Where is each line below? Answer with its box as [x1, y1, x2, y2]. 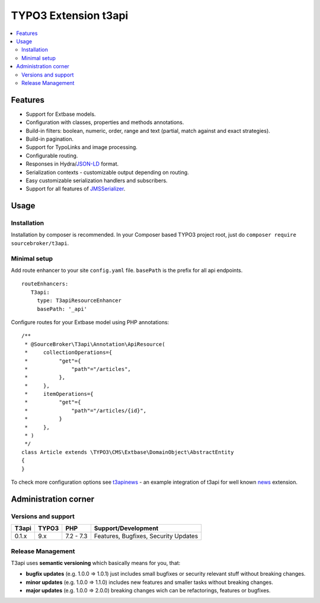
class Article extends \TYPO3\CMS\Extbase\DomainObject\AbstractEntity [21, 449, 234, 455]
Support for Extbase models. [25, 110, 96, 118]
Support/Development [94, 524, 159, 532]
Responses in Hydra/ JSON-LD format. [25, 160, 119, 167]
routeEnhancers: [21, 281, 69, 287]
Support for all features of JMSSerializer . [25, 185, 126, 192]
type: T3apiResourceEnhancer [37, 297, 121, 304]
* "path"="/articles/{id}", [24, 407, 147, 414]
